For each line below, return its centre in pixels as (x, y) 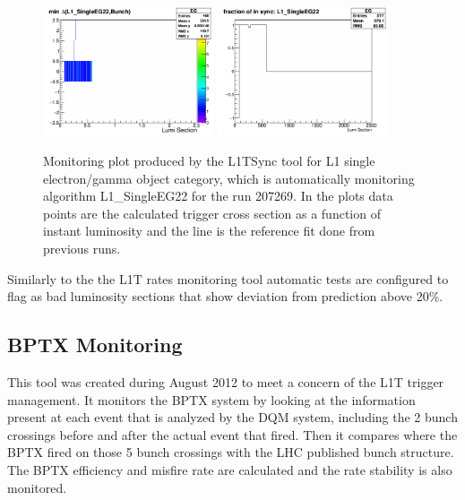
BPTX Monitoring (95, 345)
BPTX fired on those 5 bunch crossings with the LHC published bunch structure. (231, 452)
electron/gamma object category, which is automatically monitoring (229, 178)
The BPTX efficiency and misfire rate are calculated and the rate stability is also (230, 469)
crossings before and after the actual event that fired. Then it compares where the (232, 434)
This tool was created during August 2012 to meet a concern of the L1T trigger (226, 382)
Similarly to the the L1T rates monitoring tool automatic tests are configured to (228, 278)
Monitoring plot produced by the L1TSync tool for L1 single (209, 161)
